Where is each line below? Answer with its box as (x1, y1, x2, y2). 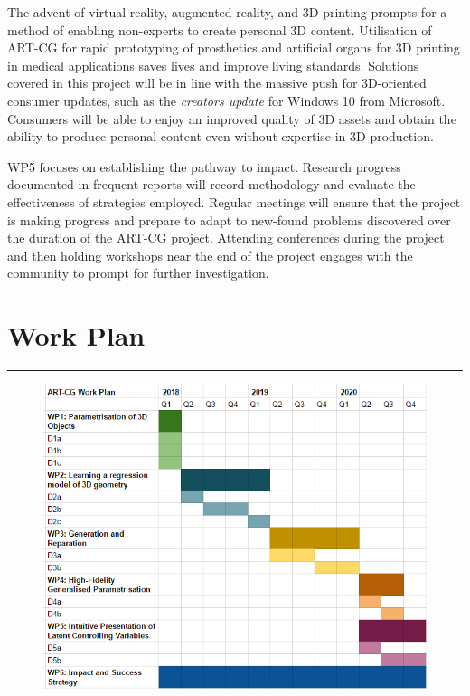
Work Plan (7, 317, 146, 354)
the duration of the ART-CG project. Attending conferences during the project (7, 228, 445, 247)
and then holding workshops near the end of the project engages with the (7, 245, 413, 264)
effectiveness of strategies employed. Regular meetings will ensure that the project (7, 192, 461, 211)
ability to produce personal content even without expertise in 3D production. (7, 127, 434, 146)
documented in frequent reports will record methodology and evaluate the (7, 175, 416, 194)
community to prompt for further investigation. (7, 263, 269, 282)
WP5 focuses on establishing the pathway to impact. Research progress (7, 157, 401, 176)
